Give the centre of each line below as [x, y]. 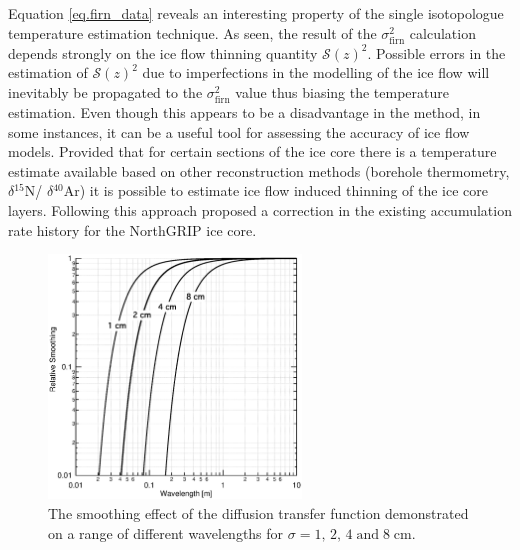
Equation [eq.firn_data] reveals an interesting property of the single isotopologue [256, 13]
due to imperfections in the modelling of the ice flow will [316, 72]
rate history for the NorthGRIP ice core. [132, 229]
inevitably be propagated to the [105, 91]
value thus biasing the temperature [342, 91]
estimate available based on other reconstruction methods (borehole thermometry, [259, 170]
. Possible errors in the [436, 52]
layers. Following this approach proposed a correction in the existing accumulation [260, 210]
